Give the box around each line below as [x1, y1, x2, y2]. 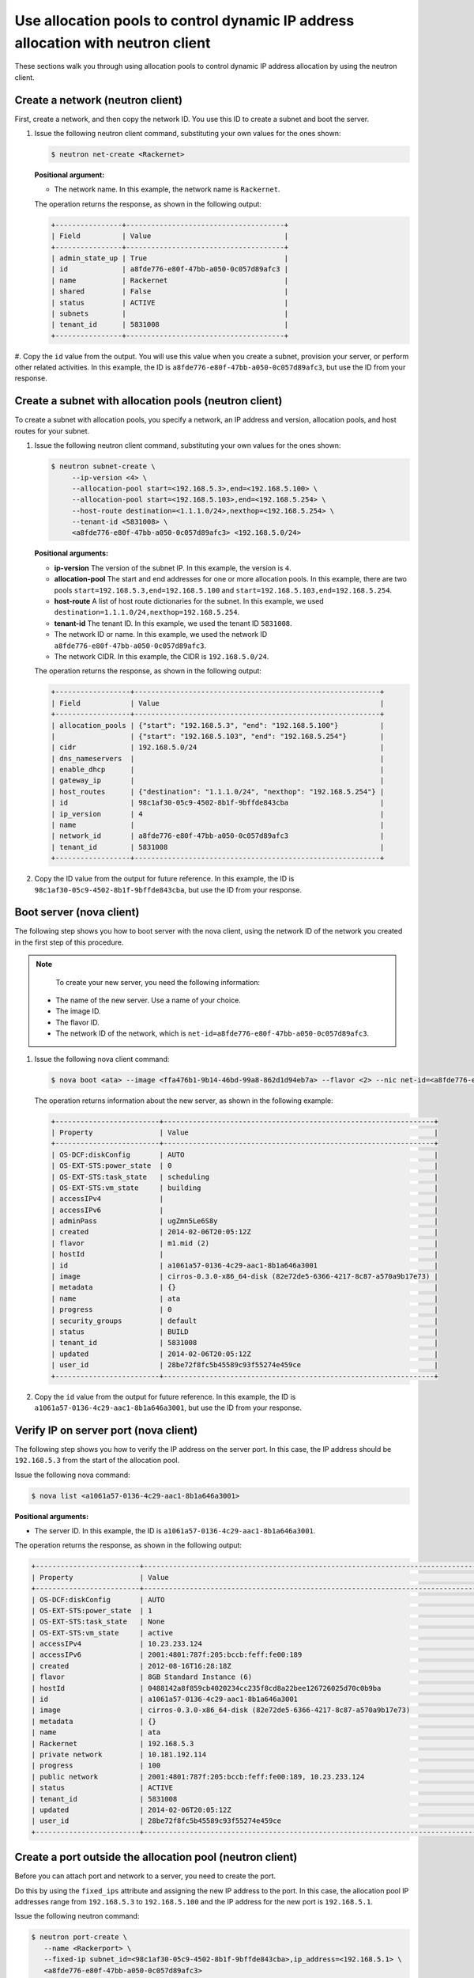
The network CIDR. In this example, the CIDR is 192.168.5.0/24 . [54, 651, 269, 661]
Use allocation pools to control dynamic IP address [14, 12, 355, 29]
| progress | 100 [31, 1761, 161, 1770]
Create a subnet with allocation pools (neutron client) [14, 394, 283, 407]
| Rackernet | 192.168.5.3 [31, 1739, 194, 1748]
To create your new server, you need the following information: [55, 977, 261, 987]
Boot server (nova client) [14, 906, 140, 919]
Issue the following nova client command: [34, 1054, 170, 1063]
